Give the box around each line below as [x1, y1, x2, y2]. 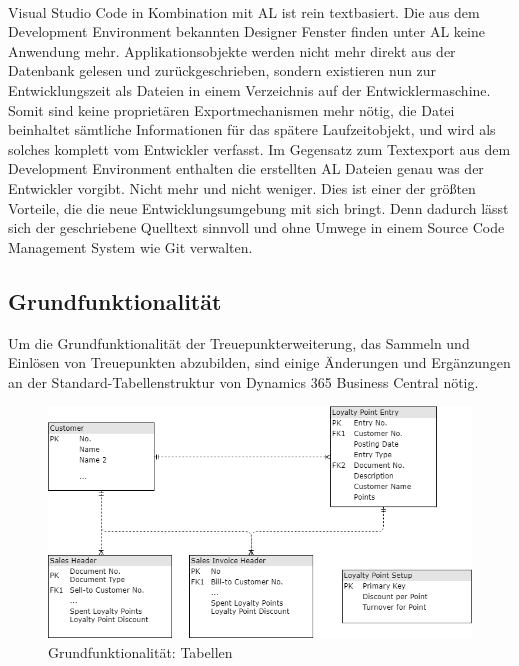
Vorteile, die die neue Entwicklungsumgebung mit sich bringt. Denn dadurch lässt [8, 197, 509, 218]
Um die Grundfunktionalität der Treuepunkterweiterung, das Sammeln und [8, 332, 470, 353]
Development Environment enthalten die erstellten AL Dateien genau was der [8, 158, 484, 179]
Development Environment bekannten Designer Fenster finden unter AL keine [8, 21, 485, 42]
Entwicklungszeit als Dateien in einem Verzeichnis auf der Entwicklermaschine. [8, 79, 491, 100]
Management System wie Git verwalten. [8, 236, 253, 257]
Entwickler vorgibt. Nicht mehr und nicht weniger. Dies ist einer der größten [8, 177, 476, 198]
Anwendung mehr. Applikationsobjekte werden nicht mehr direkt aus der [8, 40, 456, 61]
